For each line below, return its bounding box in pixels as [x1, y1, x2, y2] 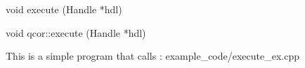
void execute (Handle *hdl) [6, 2, 122, 16]
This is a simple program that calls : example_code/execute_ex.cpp [6, 49, 300, 63]
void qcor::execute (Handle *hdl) [6, 25, 146, 40]
